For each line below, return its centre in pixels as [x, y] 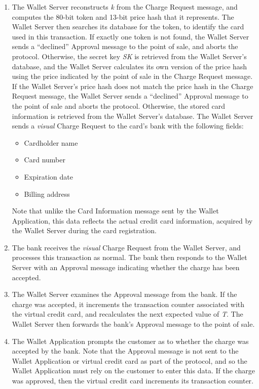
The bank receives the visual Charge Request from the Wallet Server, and [126, 247]
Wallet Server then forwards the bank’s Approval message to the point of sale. [133, 324]
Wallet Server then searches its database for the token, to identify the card [128, 27]
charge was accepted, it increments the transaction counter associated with [128, 304]
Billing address [47, 193]
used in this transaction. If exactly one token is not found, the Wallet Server [131, 36]
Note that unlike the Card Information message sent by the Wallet [115, 211]
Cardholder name [51, 142]
